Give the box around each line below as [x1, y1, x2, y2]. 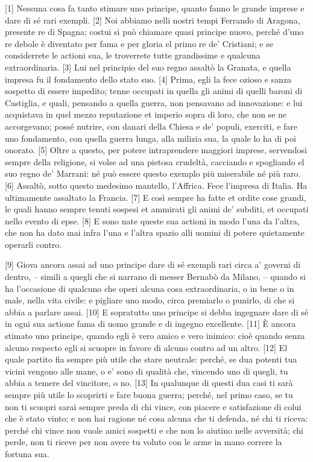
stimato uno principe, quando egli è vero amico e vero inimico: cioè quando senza [5, 329, 305, 342]
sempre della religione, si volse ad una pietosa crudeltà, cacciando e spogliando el [5, 155, 305, 168]
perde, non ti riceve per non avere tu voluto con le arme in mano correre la [5, 435, 282, 448]
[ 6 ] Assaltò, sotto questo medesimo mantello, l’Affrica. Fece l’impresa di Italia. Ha [5, 179, 308, 191]
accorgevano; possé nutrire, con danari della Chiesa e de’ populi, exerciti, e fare [5, 119, 298, 132]
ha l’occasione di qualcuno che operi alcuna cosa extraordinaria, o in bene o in [5, 282, 294, 294]
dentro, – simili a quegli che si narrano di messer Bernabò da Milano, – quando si [5, 270, 306, 283]
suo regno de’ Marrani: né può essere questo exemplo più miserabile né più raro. [5, 167, 301, 180]
